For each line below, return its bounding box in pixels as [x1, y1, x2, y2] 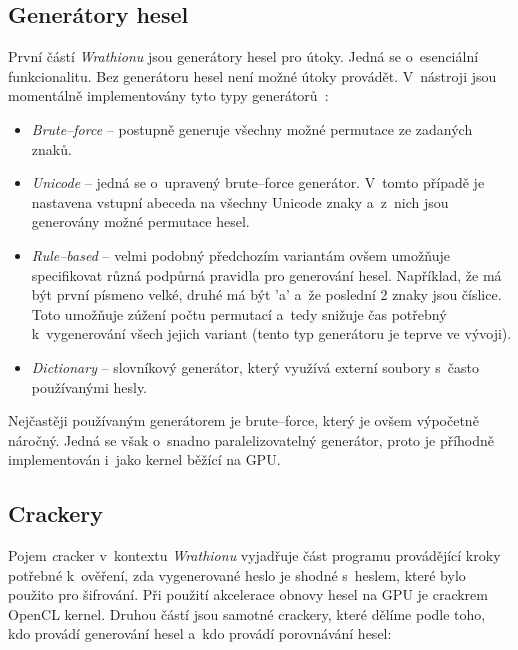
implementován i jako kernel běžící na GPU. [8, 449, 281, 470]
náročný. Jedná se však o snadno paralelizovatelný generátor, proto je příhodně [8, 429, 495, 450]
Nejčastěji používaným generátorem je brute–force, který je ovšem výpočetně [8, 410, 479, 431]
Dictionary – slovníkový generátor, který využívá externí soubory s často [31, 356, 479, 377]
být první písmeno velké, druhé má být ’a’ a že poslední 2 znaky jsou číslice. [31, 284, 502, 305]
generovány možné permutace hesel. [31, 211, 250, 232]
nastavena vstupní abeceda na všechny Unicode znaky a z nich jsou [31, 191, 449, 212]
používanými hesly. [31, 376, 148, 397]
